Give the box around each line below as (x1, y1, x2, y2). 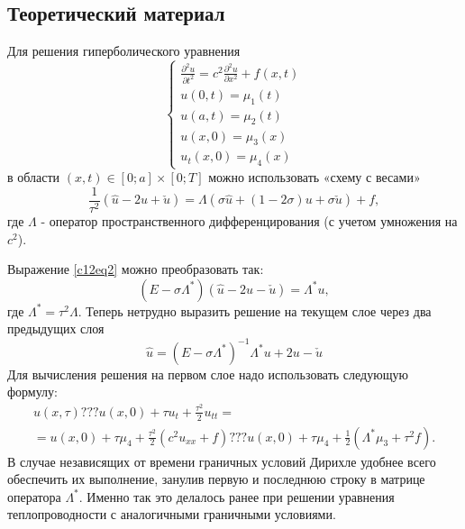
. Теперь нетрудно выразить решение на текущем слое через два (77, 301, 432, 320)
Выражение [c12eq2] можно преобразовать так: (7, 260, 264, 278)
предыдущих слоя (7, 319, 105, 338)
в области (7, 168, 60, 187)
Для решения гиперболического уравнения (7, 41, 241, 59)
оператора (7, 487, 61, 506)
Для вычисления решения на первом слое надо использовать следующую (7, 364, 408, 383)
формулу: (7, 382, 58, 401)
